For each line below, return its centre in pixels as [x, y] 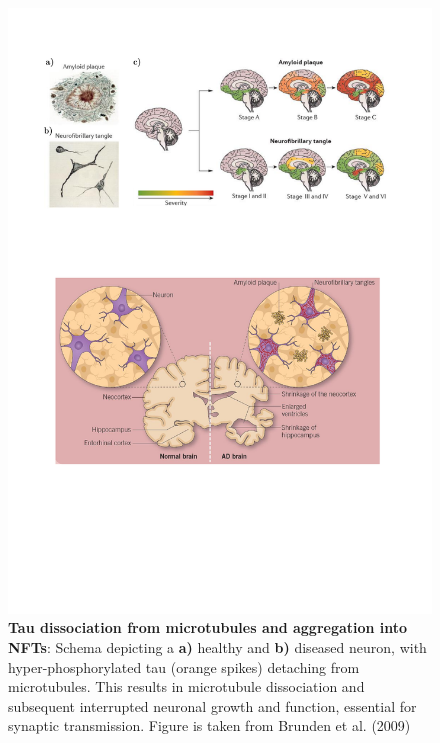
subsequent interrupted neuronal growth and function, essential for [212, 705]
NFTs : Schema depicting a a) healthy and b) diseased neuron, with [217, 646]
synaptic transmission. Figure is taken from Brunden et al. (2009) [209, 725]
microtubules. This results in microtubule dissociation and [186, 686]
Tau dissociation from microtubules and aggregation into [208, 627]
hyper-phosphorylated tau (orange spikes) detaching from [184, 666]
